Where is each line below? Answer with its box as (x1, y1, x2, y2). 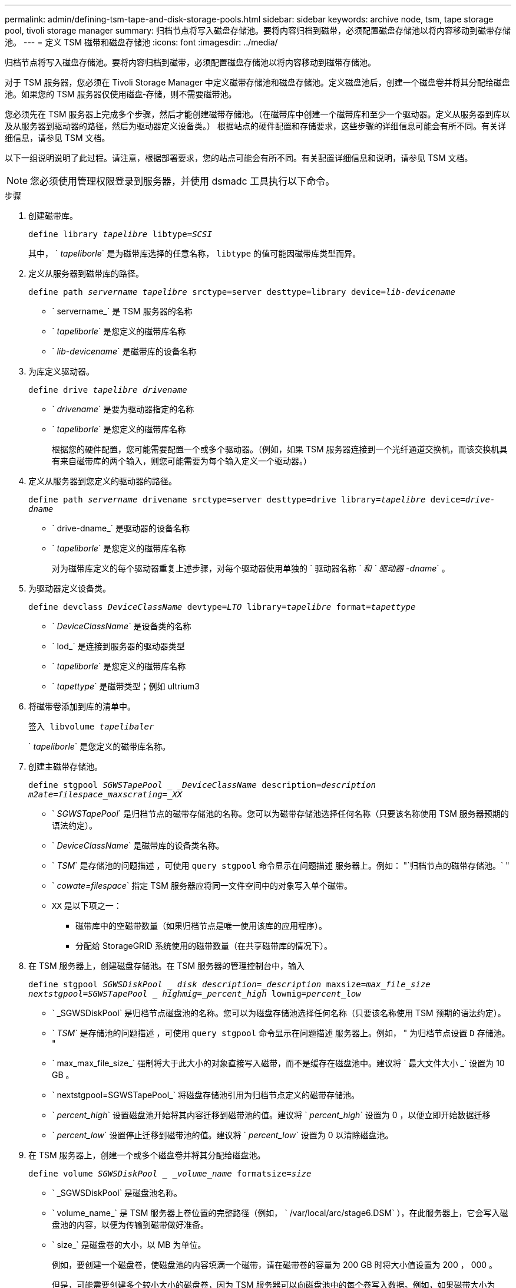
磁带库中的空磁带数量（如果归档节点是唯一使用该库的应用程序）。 (75, 921, 327, 931)
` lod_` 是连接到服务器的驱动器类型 (52, 641, 185, 651)
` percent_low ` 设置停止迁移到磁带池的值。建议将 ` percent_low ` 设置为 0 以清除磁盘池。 (52, 1130, 393, 1140)
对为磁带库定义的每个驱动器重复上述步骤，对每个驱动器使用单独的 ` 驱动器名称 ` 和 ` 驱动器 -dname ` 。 (52, 563, 450, 573)
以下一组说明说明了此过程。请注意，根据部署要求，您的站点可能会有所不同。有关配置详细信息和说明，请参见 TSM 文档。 (5, 153, 473, 163)
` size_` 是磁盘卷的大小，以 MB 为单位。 (52, 1240, 206, 1250)
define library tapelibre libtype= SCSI (28, 229, 212, 239)
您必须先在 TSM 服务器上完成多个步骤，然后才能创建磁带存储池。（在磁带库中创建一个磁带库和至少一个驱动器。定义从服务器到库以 (5, 109, 510, 119)
